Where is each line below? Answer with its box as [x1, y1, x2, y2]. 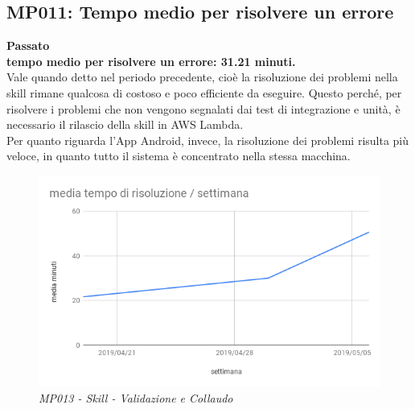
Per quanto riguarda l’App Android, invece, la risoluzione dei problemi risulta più [6, 131, 409, 148]
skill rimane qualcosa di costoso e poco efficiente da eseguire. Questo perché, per [6, 84, 402, 101]
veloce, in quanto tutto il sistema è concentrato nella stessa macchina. [6, 147, 351, 164]
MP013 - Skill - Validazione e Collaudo [39, 389, 233, 406]
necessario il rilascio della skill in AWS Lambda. [6, 116, 244, 133]
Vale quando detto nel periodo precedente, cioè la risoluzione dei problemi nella [6, 68, 398, 85]
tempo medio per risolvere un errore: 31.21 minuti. [6, 52, 296, 69]
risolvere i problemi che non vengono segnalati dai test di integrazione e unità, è [6, 100, 401, 117]
